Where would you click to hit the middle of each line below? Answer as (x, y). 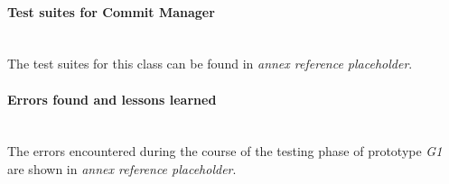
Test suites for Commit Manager (111, 11)
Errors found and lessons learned (112, 99)
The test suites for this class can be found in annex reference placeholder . (210, 64)
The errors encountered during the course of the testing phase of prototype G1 (225, 151)
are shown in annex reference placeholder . (122, 168)
